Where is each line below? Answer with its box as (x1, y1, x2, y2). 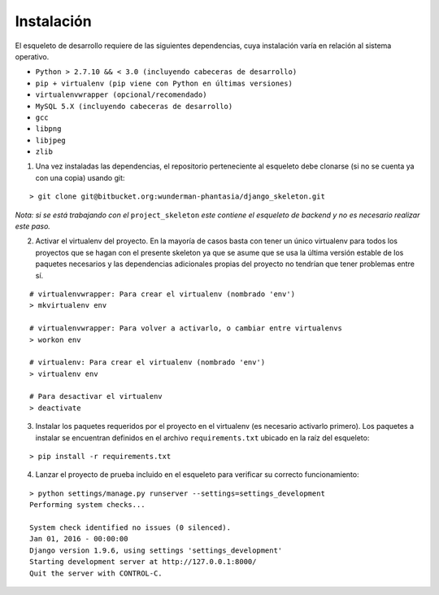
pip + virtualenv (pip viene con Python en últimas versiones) (35, 78, 293, 88)
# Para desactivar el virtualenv (29, 392, 163, 401)
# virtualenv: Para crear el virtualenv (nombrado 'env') (29, 358, 266, 367)
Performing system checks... (29, 501, 146, 510)
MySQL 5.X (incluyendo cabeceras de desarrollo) (35, 102, 233, 111)
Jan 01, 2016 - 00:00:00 (29, 534, 128, 544)
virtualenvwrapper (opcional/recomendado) (35, 90, 207, 99)
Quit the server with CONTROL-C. (29, 568, 163, 578)
